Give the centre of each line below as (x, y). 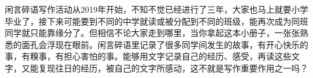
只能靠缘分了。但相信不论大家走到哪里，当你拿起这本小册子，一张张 (165, 33)
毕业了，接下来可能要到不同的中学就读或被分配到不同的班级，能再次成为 (148, 21)
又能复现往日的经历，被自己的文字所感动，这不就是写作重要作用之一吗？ (165, 67)
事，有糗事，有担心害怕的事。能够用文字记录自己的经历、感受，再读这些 (148, 56)
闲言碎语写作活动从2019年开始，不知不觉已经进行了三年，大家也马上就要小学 (156, 9)
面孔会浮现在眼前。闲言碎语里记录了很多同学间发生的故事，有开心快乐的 (165, 44)
